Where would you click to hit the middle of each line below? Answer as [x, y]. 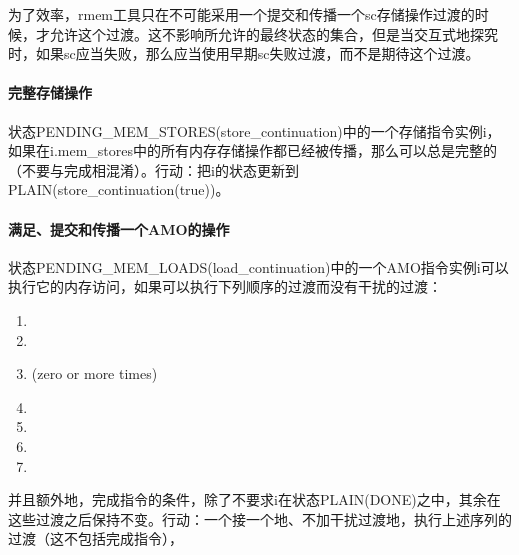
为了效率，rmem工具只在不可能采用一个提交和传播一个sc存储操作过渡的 [241, 14]
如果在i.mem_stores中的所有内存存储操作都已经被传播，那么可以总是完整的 [253, 150]
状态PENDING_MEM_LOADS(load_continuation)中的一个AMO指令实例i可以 [258, 266]
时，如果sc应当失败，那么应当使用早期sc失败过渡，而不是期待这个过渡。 [244, 53]
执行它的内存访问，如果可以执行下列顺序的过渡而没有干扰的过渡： [225, 286]
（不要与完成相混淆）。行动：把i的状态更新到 [153, 169]
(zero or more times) [94, 373]
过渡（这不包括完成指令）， [95, 538]
